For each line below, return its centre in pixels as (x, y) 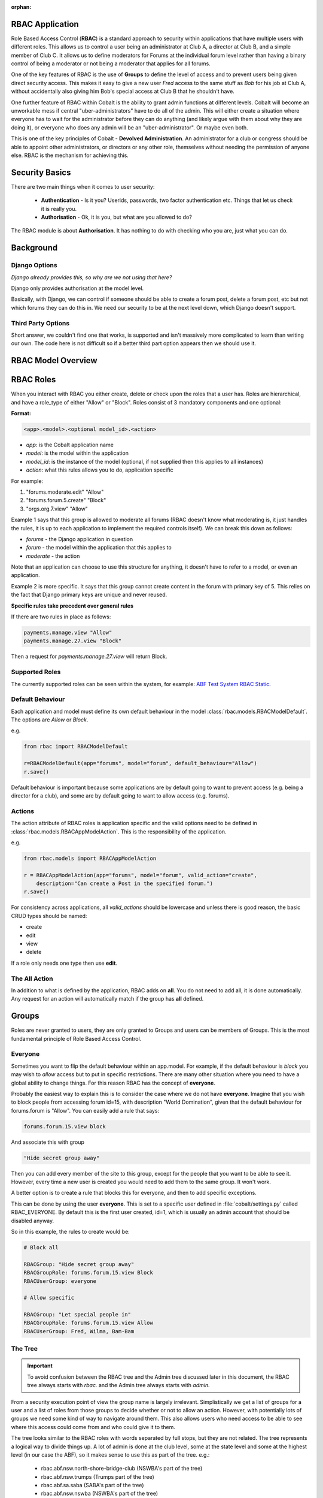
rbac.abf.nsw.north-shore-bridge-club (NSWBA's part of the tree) (122, 1469)
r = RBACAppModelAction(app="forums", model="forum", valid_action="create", (140, 875)
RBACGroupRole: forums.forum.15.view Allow (89, 1323)
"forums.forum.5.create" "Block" (66, 500)
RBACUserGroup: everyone (60, 1281)
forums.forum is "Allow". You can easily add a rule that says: (85, 1110)
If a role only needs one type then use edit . (64, 963)
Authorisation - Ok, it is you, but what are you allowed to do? (117, 217)
